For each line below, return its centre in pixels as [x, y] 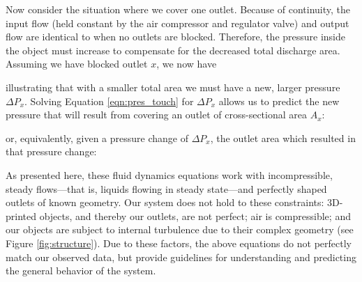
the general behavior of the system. [81, 271]
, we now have [187, 64]
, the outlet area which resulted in [283, 138]
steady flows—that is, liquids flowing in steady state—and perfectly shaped [166, 188]
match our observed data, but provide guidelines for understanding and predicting [181, 257]
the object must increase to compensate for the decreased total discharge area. [173, 50]
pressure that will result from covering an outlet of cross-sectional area [156, 115]
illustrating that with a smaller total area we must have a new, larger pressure [173, 87]
